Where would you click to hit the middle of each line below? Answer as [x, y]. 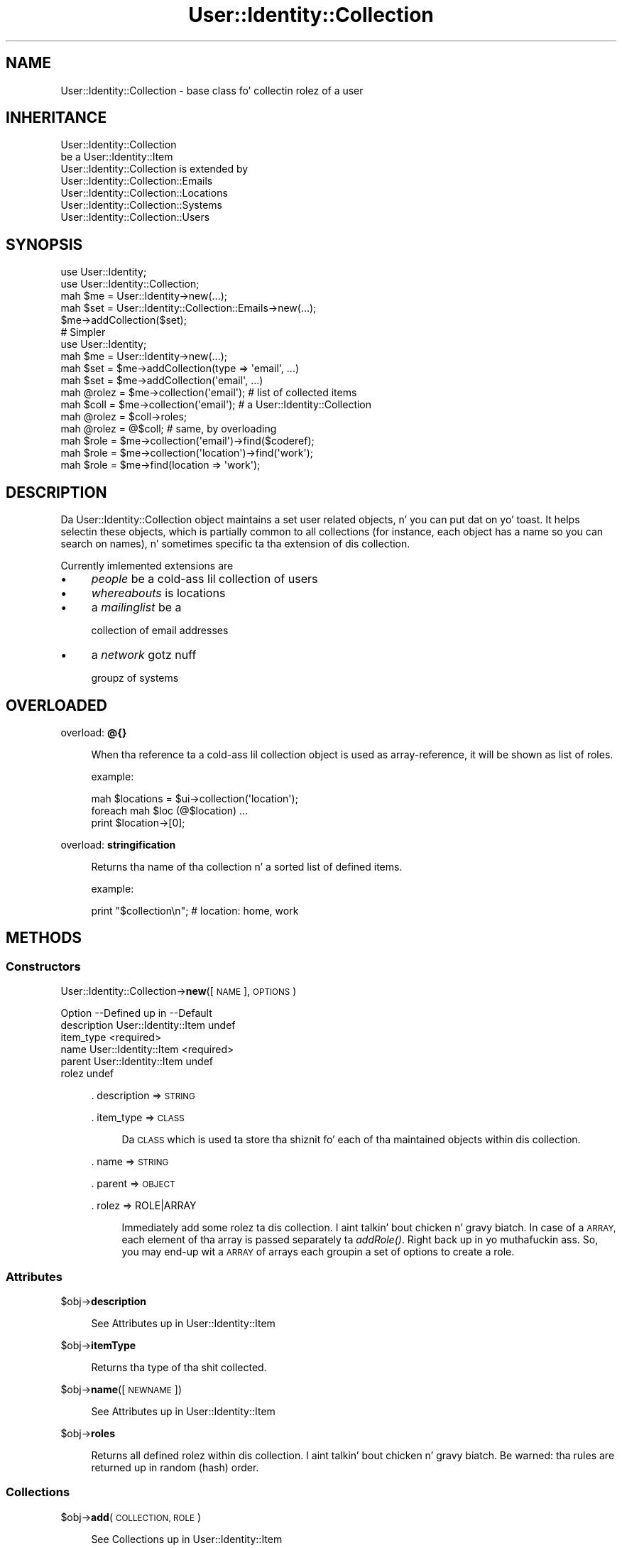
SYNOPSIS [44, 244]
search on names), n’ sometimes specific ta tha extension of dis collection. [235, 544]
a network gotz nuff [144, 655]
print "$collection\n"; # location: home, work [195, 910]
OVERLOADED [56, 705]
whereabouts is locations [158, 593]
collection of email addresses [160, 631]
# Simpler [83, 332]
